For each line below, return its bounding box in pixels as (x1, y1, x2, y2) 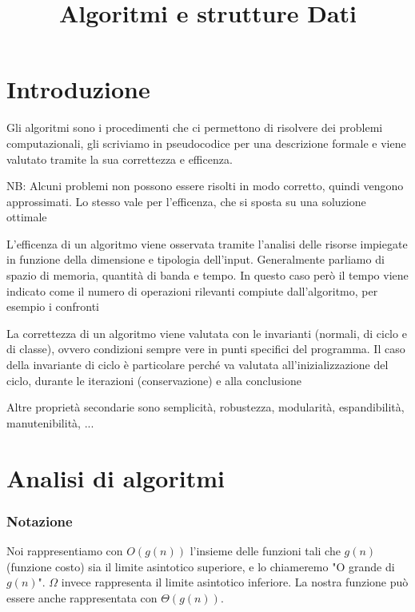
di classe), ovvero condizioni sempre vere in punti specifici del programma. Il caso (6, 340, 405, 357)
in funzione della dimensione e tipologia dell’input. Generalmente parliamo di (6, 251, 385, 268)
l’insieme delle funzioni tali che (190, 542, 341, 558)
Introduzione (6, 73, 150, 105)
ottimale (6, 209, 47, 225)
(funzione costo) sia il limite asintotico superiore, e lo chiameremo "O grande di (6, 558, 395, 574)
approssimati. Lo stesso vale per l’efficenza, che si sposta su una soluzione (6, 193, 366, 209)
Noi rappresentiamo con (6, 542, 123, 558)
